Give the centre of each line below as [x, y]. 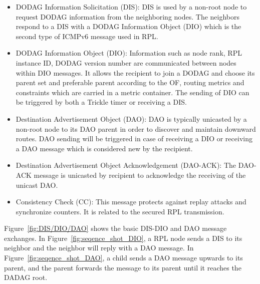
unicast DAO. [37, 185]
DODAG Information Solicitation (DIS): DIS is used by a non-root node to [131, 7]
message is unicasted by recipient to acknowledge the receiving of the [140, 175]
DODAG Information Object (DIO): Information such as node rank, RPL [129, 53]
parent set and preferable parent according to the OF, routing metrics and [130, 82]
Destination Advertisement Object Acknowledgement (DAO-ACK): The [126, 165]
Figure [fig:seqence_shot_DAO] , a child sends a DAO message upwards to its [123, 258]
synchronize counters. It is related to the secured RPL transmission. [120, 211]
